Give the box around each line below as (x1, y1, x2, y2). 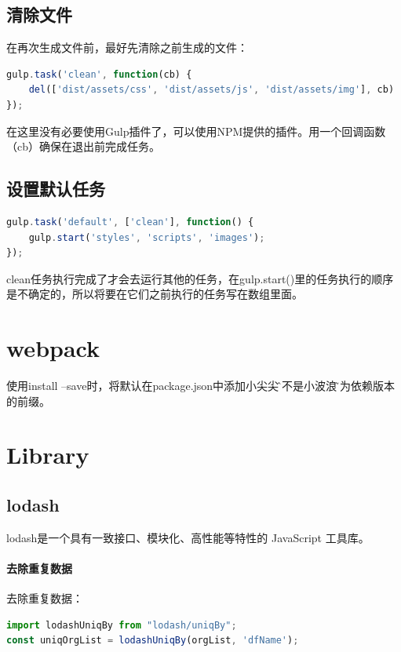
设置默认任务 (6, 177, 105, 201)
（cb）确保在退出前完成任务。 (6, 138, 160, 155)
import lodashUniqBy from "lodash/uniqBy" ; (6, 619, 237, 631)
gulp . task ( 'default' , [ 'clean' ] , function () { (6, 216, 254, 228)
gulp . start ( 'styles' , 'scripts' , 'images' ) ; (28, 231, 265, 243)
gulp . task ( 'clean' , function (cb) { (6, 68, 192, 80)
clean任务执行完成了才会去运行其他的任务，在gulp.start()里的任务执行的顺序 (6, 270, 394, 286)
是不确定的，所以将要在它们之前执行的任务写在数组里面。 (6, 286, 303, 302)
